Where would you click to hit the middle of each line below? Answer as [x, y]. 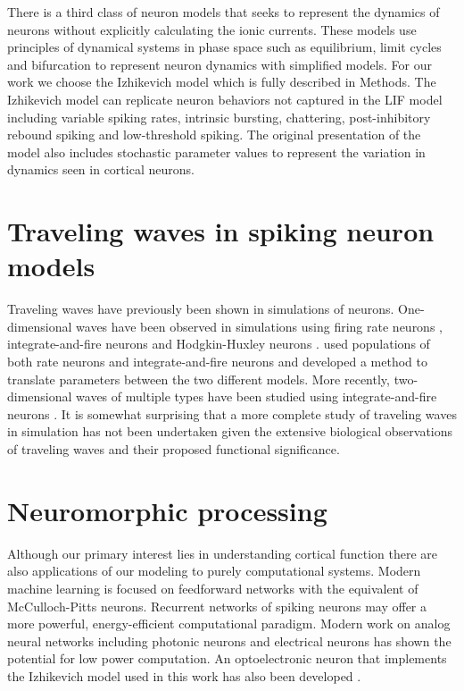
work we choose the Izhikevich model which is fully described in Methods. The [222, 82]
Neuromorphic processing [167, 510]
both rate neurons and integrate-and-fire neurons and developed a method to [217, 362]
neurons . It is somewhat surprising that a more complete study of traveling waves [232, 413]
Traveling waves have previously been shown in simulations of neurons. [201, 309]
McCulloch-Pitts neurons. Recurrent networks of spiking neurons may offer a [217, 606]
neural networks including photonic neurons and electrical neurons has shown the [229, 640]
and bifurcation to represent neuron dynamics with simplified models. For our [220, 64]
